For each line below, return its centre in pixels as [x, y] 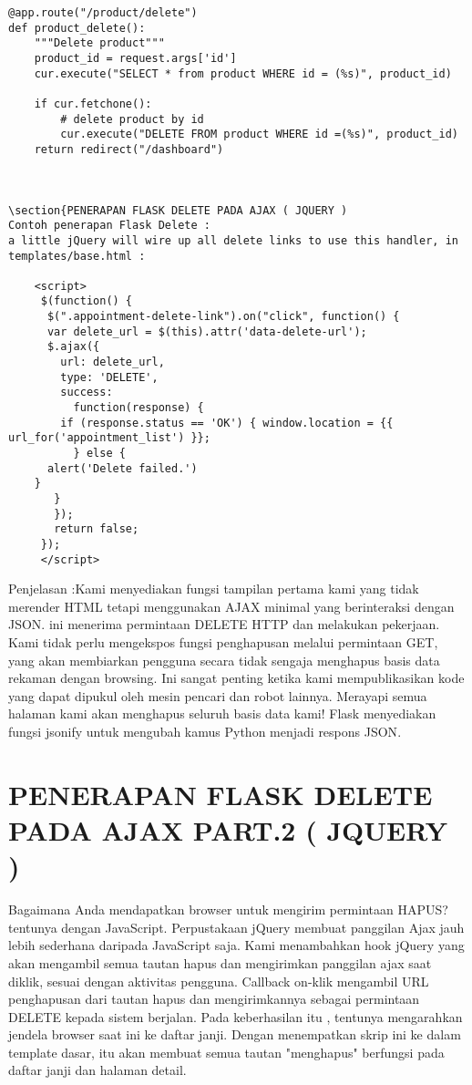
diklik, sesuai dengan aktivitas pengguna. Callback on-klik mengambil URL [219, 981]
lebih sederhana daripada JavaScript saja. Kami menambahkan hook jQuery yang [236, 945]
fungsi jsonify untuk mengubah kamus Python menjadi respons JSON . [205, 732]
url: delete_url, [113, 362]
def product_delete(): [77, 28]
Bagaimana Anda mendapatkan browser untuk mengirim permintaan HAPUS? [228, 909]
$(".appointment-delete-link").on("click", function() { [223, 317]
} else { [99, 454]
